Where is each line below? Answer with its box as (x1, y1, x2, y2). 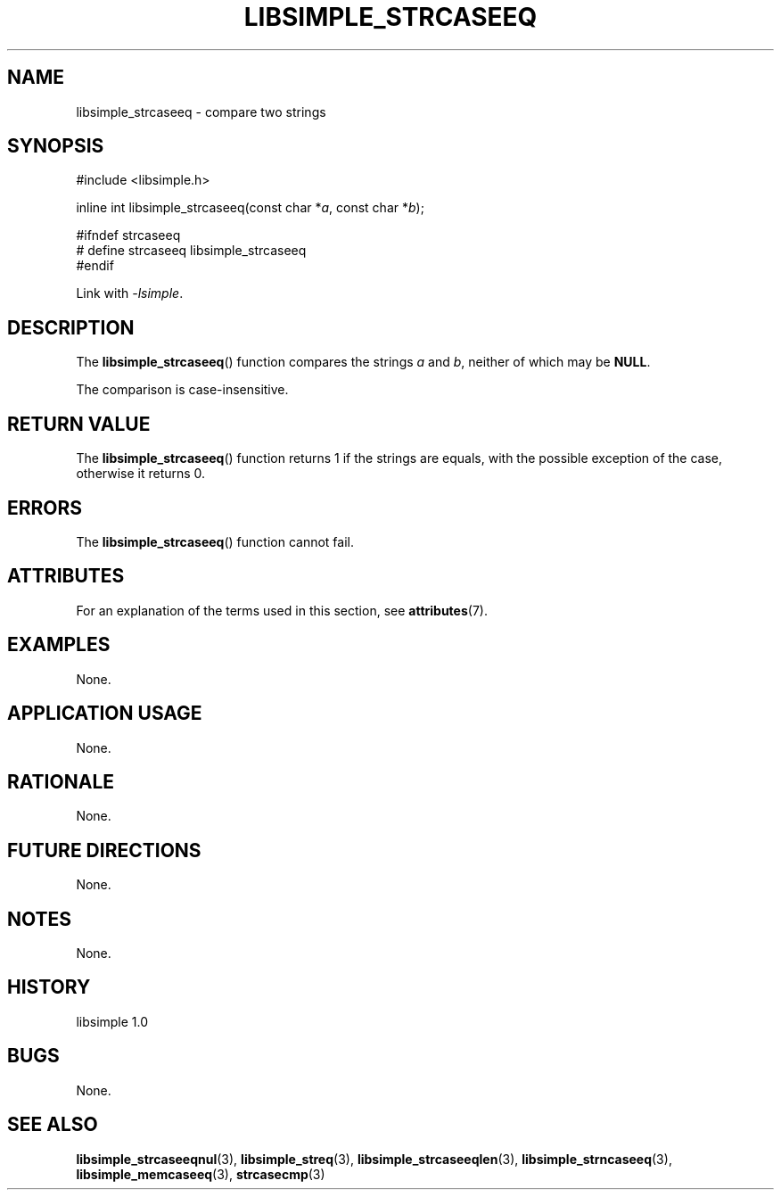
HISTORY (7, 976, 91, 999)
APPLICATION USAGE (7, 702, 202, 725)
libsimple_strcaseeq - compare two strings (76, 103, 326, 120)
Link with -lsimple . (76, 285, 184, 301)
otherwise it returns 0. (76, 466, 206, 482)
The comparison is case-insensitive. (76, 382, 289, 398)
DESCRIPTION (7, 316, 135, 339)
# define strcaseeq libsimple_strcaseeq (76, 243, 307, 259)
